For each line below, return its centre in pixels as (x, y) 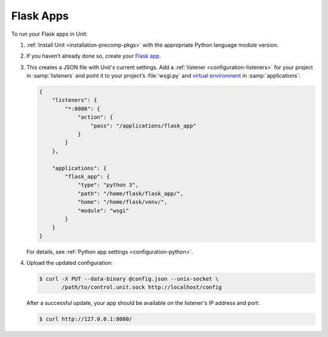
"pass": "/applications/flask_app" (143, 125)
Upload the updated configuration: (70, 263)
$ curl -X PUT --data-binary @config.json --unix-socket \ (129, 279)
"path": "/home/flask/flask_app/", (130, 193)
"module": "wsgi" (103, 210)
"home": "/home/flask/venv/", (122, 202)
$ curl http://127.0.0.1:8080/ (86, 319)
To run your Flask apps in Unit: (50, 34)
